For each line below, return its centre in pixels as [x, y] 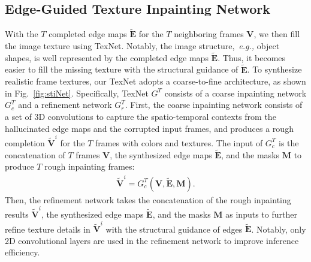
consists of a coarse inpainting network [235, 93]
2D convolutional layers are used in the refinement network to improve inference [152, 240]
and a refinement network [65, 105]
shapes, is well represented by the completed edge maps [107, 57]
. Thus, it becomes [252, 57]
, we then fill [277, 34]
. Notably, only [279, 229]
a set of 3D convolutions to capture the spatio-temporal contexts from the [141, 117]
